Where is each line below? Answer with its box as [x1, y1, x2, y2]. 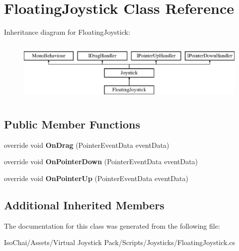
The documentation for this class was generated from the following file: [4, 220, 220, 231]
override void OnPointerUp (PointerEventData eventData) [4, 173, 188, 184]
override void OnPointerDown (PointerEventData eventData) [4, 156, 198, 167]
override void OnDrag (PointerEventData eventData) [4, 139, 169, 150]
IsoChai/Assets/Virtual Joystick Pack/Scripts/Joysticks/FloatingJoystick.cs [4, 237, 235, 248]
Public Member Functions [4, 117, 140, 132]
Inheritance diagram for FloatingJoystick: [4, 27, 130, 37]
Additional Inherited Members [4, 197, 164, 213]
